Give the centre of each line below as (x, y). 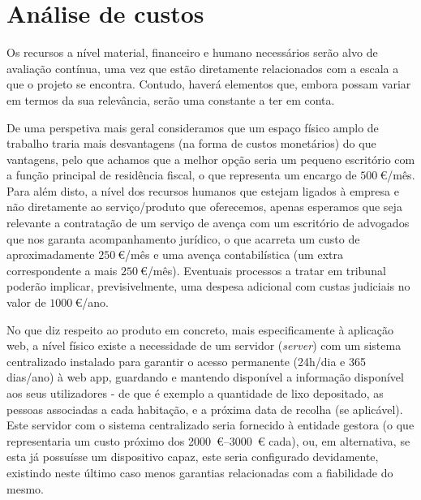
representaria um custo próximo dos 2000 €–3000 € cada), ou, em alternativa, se (208, 440)
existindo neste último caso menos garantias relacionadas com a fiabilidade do (200, 472)
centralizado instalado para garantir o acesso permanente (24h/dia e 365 (186, 361)
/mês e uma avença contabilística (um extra (234, 254)
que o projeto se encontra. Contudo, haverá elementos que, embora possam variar (209, 84)
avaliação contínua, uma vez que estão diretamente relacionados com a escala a (203, 68)
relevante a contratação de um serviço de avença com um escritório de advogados (208, 223)
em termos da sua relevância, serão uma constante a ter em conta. (171, 99)
